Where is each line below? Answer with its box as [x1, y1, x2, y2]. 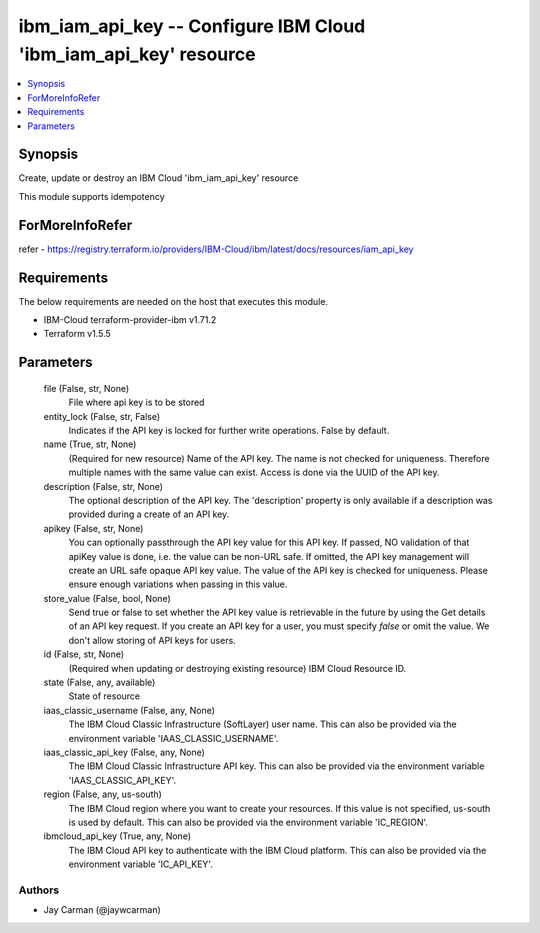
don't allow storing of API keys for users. [68, 634, 237, 646]
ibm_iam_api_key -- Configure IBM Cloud [18, 15, 366, 37]
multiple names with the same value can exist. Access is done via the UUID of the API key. [68, 466, 440, 479]
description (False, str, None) [43, 480, 164, 492]
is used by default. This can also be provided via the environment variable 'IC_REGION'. [68, 816, 429, 828]
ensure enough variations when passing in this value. [68, 578, 288, 590]
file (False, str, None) [43, 382, 130, 394]
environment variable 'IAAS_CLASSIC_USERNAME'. [68, 732, 279, 744]
